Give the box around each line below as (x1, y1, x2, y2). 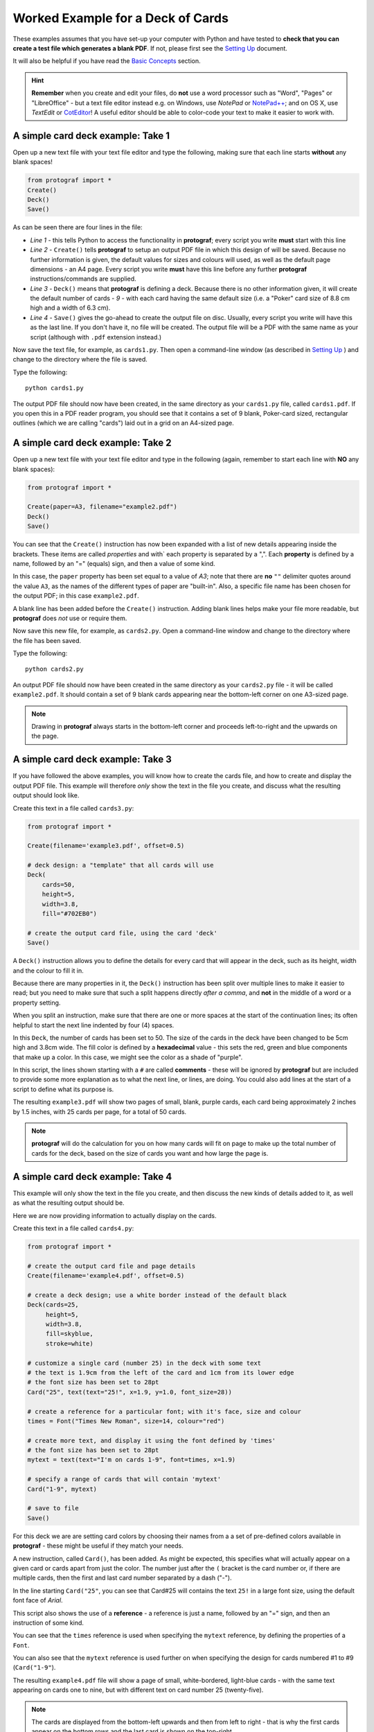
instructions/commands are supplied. (30, 274, 136, 283)
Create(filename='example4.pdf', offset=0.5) (27, 1272, 185, 1280)
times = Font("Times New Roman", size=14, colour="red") (27, 1417, 225, 1425)
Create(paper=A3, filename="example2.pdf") (27, 503, 178, 511)
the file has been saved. (12, 636, 82, 644)
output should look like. (12, 791, 80, 799)
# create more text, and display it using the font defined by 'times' (27, 1436, 276, 1444)
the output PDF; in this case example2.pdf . (12, 592, 139, 600)
